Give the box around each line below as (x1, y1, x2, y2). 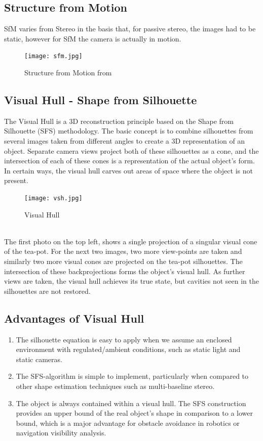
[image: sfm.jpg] (24, 53, 83, 60)
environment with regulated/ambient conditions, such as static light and (16, 344, 241, 355)
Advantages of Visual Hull (4, 310, 144, 326)
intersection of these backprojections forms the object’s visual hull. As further (4, 266, 245, 276)
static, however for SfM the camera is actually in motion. (4, 33, 181, 43)
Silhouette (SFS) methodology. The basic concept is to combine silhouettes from (4, 125, 253, 136)
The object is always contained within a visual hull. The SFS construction (16, 398, 246, 408)
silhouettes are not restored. (4, 285, 91, 296)
